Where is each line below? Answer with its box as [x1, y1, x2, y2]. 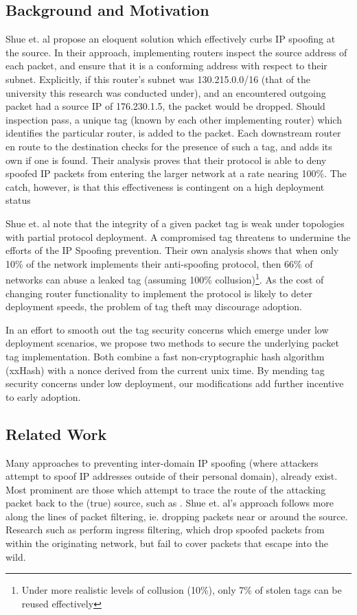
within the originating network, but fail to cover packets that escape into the [5, 536, 329, 550]
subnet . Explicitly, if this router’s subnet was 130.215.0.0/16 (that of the [5, 71, 311, 86]
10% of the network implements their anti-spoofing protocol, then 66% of [5, 256, 313, 270]
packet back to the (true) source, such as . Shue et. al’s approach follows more [5, 496, 334, 510]
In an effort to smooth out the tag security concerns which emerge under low [5, 322, 329, 336]
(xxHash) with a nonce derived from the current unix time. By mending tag [5, 362, 325, 377]
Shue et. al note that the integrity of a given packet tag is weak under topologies [5, 216, 345, 230]
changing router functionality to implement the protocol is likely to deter [5, 286, 313, 300]
